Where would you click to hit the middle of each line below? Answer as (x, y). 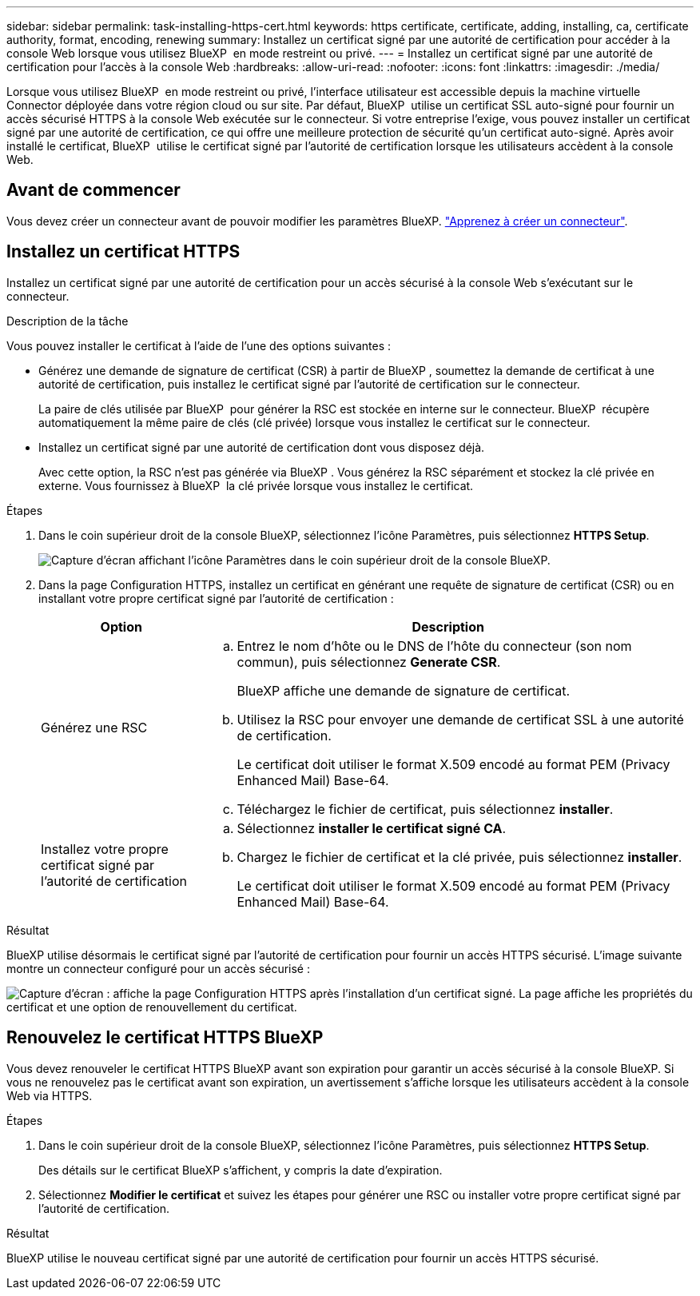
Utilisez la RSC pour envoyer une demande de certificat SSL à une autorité (460, 719)
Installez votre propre (105, 849)
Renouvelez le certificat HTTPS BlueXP (165, 1038)
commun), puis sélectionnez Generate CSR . (369, 662)
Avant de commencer (93, 190)
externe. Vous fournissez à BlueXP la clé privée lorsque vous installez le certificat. (256, 485)
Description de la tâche (68, 321)
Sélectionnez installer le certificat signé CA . (372, 828)
